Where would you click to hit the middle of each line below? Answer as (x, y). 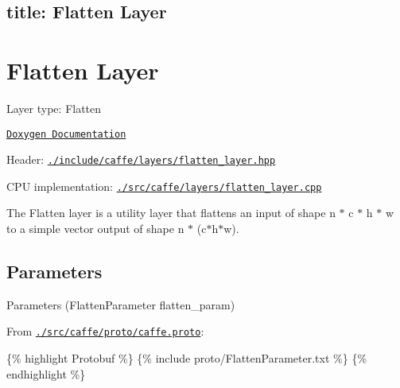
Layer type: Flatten (54, 108)
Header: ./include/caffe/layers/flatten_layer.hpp (141, 159)
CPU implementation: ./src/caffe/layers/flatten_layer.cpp (164, 186)
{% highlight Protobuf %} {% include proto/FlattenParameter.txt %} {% (187, 358)
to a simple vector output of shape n (95, 229)
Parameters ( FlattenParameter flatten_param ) (121, 304)
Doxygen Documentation (66, 134)
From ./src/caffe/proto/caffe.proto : (105, 331)
